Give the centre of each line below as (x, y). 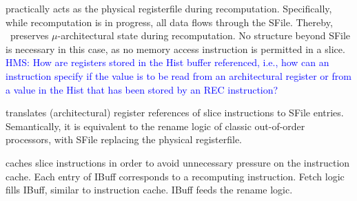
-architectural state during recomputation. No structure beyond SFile (204, 35)
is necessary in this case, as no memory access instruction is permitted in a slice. (175, 49)
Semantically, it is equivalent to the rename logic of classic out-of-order (155, 126)
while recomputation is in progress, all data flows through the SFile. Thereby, (169, 22)
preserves (29, 35)
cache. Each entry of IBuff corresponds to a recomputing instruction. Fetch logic (175, 176)
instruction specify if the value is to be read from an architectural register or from (178, 75)
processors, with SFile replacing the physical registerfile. (124, 139)
